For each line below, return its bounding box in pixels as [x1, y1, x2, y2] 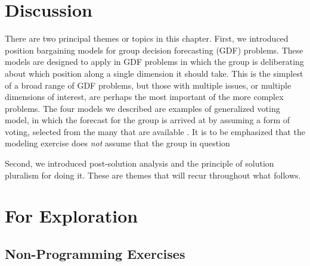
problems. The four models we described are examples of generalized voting [5, 102, 280, 114]
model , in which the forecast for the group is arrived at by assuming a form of [5, 114, 290, 126]
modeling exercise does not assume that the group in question [5, 137, 230, 149]
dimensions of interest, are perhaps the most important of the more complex [5, 90, 284, 103]
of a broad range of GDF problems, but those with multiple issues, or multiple [5, 79, 292, 91]
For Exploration [5, 204, 138, 228]
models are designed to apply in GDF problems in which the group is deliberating [5, 55, 304, 68]
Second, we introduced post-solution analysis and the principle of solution [5, 157, 274, 170]
